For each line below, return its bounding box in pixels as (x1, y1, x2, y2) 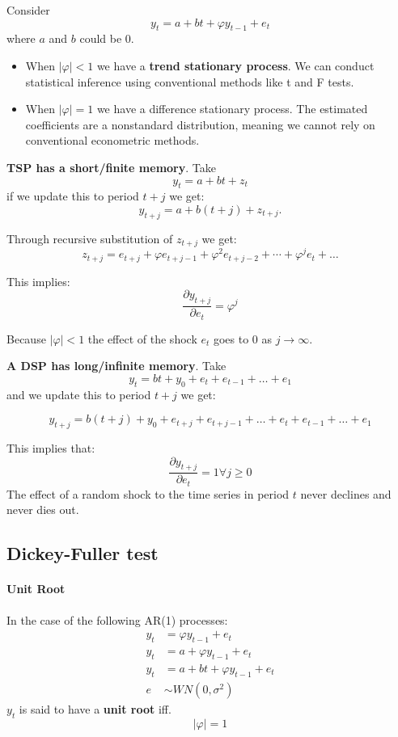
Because (6, 330, 46, 347)
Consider (6, 2, 50, 18)
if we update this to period (6, 187, 139, 204)
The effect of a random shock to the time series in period (6, 485, 290, 502)
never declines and (300, 485, 392, 502)
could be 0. (79, 30, 134, 47)
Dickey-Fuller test (6, 541, 159, 566)
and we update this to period (6, 385, 151, 402)
